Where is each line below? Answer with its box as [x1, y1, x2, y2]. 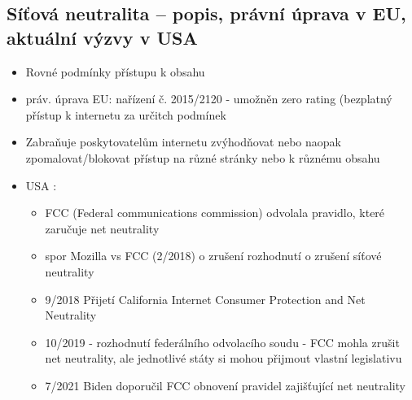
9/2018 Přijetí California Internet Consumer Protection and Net [45, 290, 366, 307]
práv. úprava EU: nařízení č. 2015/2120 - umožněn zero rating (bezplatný [25, 90, 392, 107]
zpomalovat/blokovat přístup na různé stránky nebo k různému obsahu [25, 149, 380, 166]
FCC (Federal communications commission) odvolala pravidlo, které [45, 204, 385, 221]
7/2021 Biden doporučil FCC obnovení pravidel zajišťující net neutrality [45, 376, 406, 393]
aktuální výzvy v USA [7, 24, 198, 50]
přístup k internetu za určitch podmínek [25, 106, 226, 123]
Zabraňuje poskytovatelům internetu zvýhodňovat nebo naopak [25, 133, 341, 150]
